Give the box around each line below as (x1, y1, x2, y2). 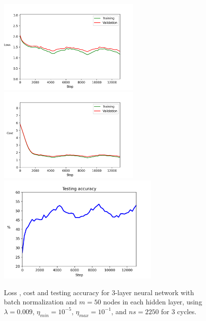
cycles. (177, 306, 197, 316)
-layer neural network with (115, 287, 194, 297)
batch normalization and (4, 297, 77, 307)
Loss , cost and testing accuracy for (4, 287, 110, 297)
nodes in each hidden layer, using (103, 297, 202, 307)
